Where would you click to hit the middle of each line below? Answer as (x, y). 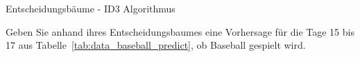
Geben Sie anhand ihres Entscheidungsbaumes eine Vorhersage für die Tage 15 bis (180, 31)
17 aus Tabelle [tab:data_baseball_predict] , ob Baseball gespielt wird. (156, 45)
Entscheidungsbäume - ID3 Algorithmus (91, 8)
